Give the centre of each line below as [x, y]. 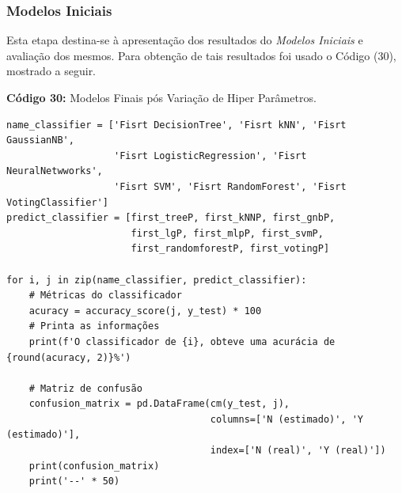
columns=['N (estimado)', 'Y [287, 419]
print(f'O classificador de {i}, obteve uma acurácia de [182, 341]
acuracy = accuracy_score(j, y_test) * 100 [145, 311]
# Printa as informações [94, 326]
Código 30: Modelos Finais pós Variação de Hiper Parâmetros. [161, 97]
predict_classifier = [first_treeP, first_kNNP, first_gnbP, [171, 218]
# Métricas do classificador [105, 296]
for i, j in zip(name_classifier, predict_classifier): [157, 280]
